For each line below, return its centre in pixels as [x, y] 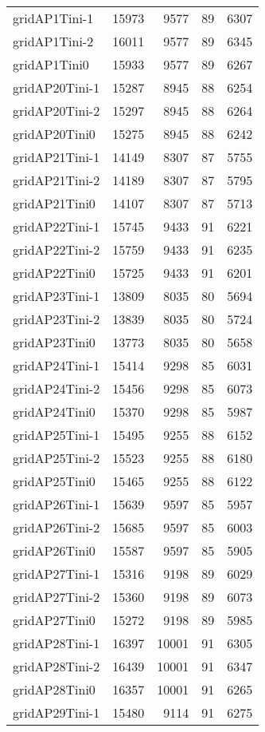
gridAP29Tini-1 [57, 712]
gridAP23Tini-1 [57, 296]
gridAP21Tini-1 [57, 157]
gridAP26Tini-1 [57, 504]
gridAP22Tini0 [54, 273]
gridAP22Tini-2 [57, 249]
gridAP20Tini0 [54, 134]
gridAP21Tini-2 [57, 180]
